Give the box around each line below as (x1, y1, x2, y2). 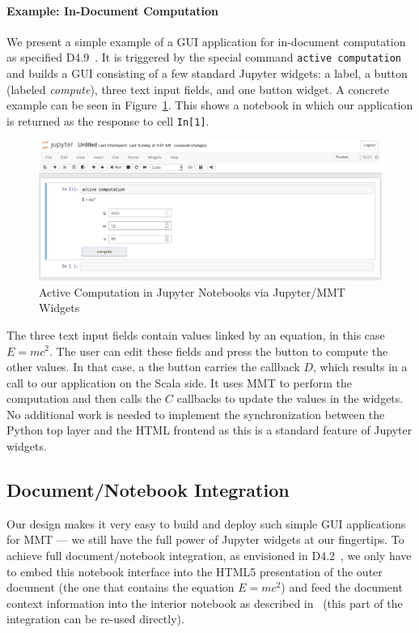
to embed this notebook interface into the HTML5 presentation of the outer (6, 562, 383, 580)
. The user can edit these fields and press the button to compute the (49, 342, 388, 359)
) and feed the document (281, 579, 403, 596)
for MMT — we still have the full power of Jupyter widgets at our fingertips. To (6, 531, 404, 548)
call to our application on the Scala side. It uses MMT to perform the (6, 374, 352, 391)
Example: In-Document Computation (6, 2, 218, 19)
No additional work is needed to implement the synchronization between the (6, 405, 385, 422)
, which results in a (313, 358, 408, 375)
